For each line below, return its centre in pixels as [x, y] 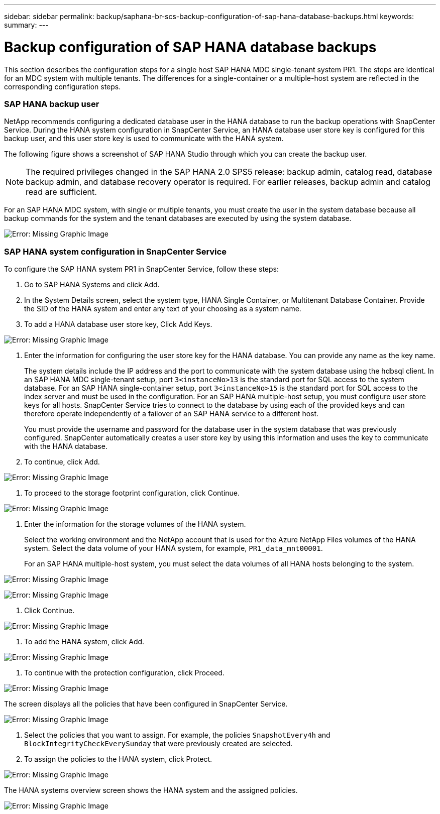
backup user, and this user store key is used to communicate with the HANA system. [144, 139]
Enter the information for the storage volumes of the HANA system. [135, 524]
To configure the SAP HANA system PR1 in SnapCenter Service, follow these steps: [142, 269]
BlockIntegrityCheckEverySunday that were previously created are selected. [158, 743]
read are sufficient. [61, 192]
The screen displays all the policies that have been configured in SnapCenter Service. [146, 704]
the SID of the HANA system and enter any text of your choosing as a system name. [163, 309]
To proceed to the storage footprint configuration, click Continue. [132, 493]
